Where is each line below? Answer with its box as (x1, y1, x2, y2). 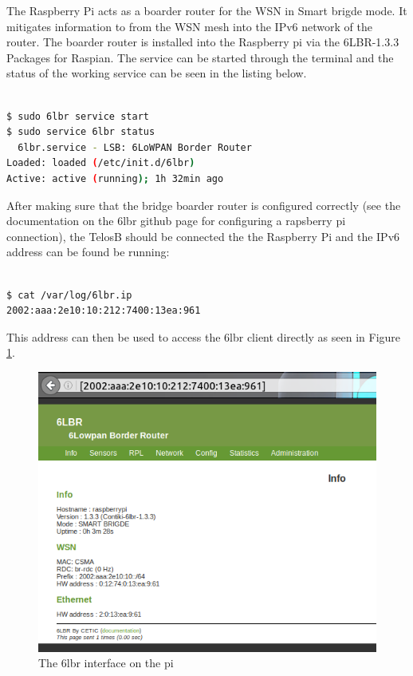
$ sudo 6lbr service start (6, 110, 149, 122)
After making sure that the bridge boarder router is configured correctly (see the (6, 196, 401, 213)
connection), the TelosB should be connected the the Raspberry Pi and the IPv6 (6, 227, 400, 244)
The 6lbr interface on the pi (38, 654, 174, 671)
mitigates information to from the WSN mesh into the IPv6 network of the (6, 18, 372, 34)
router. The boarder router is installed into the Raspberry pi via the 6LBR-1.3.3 (6, 34, 399, 50)
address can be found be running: (6, 243, 170, 260)
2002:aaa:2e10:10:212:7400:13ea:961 (6, 305, 201, 317)
